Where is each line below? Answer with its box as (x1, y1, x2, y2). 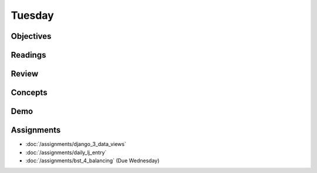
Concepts (11, 88, 48, 98)
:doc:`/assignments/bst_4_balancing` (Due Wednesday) (25, 157, 160, 164)
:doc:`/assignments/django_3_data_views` (25, 141, 126, 148)
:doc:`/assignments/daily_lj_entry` (25, 149, 107, 156)
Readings (11, 50, 46, 60)
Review (11, 69, 39, 79)
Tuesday (11, 9, 54, 22)
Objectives (11, 31, 52, 41)
